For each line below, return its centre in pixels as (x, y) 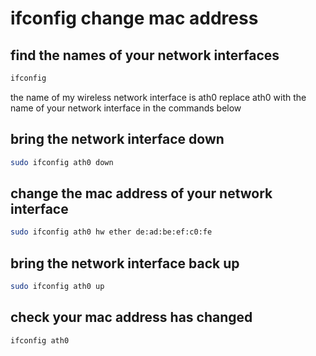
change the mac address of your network (141, 193)
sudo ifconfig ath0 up (57, 287)
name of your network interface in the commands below (126, 108)
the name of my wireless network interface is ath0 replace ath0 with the (158, 97)
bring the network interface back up (125, 263)
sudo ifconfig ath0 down (62, 162)
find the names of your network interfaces (145, 55)
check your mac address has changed (131, 317)
